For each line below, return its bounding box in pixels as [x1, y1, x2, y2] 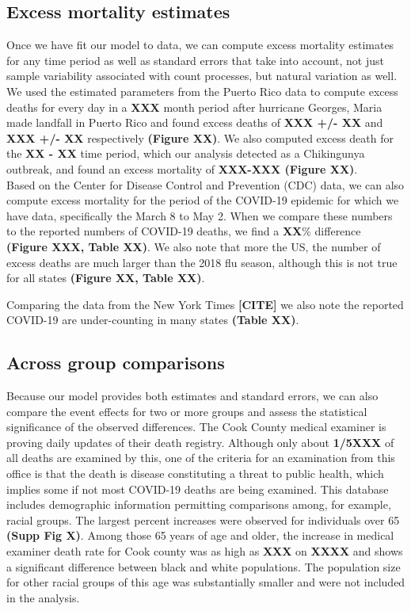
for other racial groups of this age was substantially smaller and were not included [6, 574, 405, 590]
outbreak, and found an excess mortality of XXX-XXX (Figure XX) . [6, 160, 358, 177]
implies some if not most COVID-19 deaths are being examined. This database [6, 480, 389, 497]
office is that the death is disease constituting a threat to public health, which [6, 465, 384, 482]
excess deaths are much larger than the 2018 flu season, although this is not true [6, 254, 398, 270]
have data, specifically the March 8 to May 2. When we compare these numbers [6, 207, 393, 223]
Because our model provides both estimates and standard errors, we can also [6, 388, 379, 404]
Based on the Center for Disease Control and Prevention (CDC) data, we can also [6, 176, 405, 193]
